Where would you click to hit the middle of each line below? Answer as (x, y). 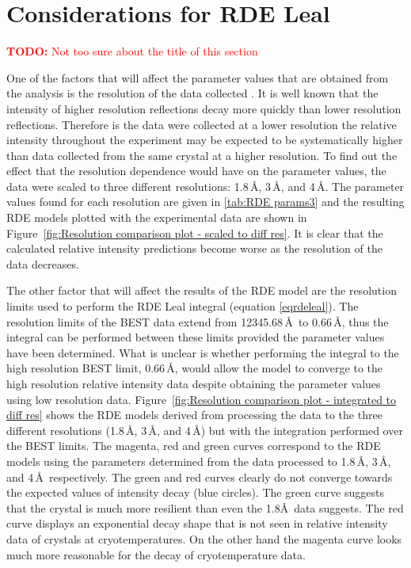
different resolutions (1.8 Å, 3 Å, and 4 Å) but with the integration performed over (205, 430)
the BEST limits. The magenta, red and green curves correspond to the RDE (194, 446)
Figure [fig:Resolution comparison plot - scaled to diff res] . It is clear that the (195, 233)
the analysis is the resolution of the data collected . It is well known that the (192, 93)
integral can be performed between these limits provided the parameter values (196, 337)
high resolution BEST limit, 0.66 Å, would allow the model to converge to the (194, 368)
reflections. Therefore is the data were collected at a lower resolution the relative (202, 124)
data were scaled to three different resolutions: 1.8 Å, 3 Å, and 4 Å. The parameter (205, 186)
